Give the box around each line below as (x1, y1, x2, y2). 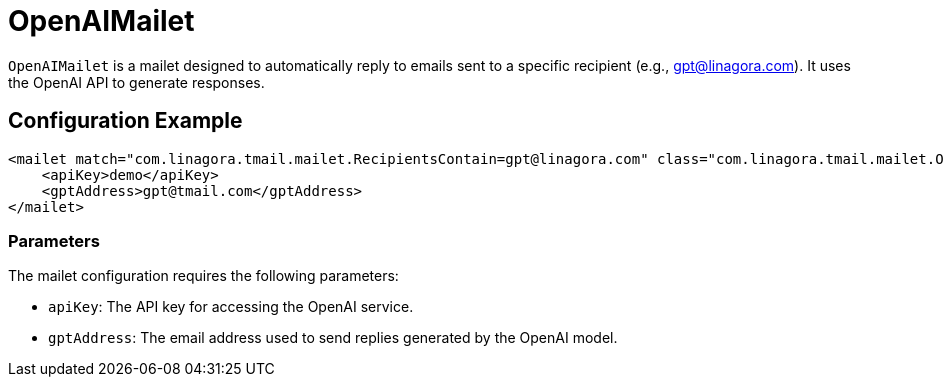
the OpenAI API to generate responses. (8, 73, 265, 91)
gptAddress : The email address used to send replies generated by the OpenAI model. (48, 329, 618, 347)
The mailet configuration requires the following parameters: (8, 267, 399, 285)
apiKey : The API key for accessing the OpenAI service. (48, 298, 414, 316)
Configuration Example (8, 108, 243, 134)
